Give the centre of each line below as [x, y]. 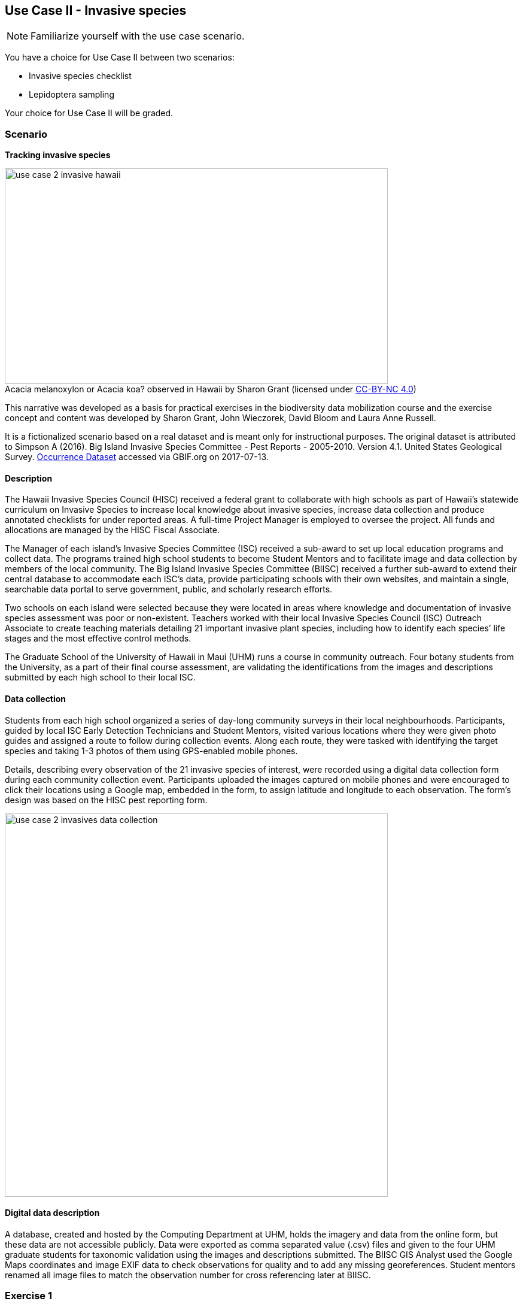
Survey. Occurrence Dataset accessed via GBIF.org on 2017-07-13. [137, 457]
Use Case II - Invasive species [96, 10]
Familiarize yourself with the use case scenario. [138, 36]
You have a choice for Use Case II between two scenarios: [120, 58]
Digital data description [52, 1213]
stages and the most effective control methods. [98, 639]
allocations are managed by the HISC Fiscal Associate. [112, 530]
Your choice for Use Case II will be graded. [89, 113]
